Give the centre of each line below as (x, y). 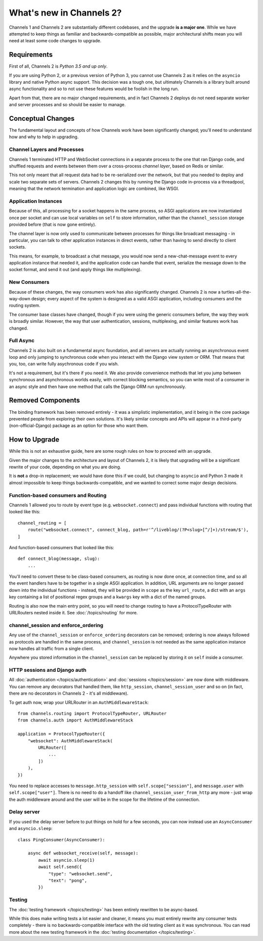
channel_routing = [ (42, 523)
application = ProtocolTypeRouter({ (61, 734)
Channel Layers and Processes (47, 149)
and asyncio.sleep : (31, 829)
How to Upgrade (34, 440)
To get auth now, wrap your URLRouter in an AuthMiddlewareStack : (79, 702)
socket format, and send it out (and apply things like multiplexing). (75, 270)
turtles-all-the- (236, 292)
